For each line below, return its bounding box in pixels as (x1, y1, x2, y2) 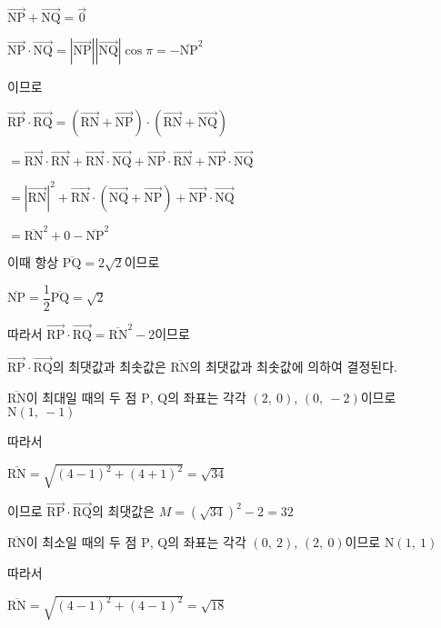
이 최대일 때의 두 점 (25, 387, 137, 406)
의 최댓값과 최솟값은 (52, 356, 166, 375)
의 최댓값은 (91, 502, 155, 521)
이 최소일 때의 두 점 (25, 533, 137, 552)
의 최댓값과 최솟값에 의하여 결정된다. (189, 356, 397, 375)
